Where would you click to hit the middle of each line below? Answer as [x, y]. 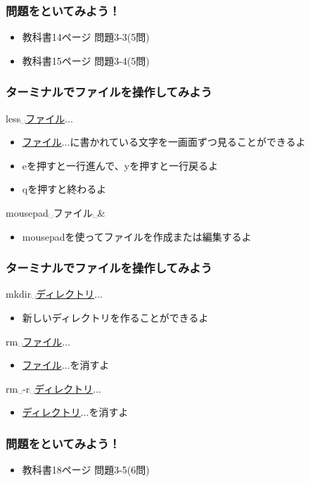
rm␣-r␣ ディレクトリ [50, 388]
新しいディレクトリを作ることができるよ [115, 317]
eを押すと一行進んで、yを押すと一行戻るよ [120, 165]
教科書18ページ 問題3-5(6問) [86, 470]
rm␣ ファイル [34, 341]
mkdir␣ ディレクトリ [50, 294]
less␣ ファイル [35, 118]
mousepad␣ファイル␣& [56, 213]
